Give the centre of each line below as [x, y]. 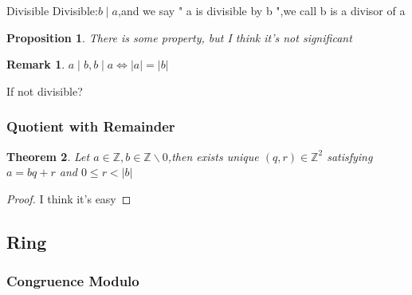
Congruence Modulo [73, 281]
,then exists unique [213, 156]
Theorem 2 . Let [48, 156]
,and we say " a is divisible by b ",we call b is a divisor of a [261, 10]
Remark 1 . [36, 64]
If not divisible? [45, 90]
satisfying [350, 156]
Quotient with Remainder [91, 126]
